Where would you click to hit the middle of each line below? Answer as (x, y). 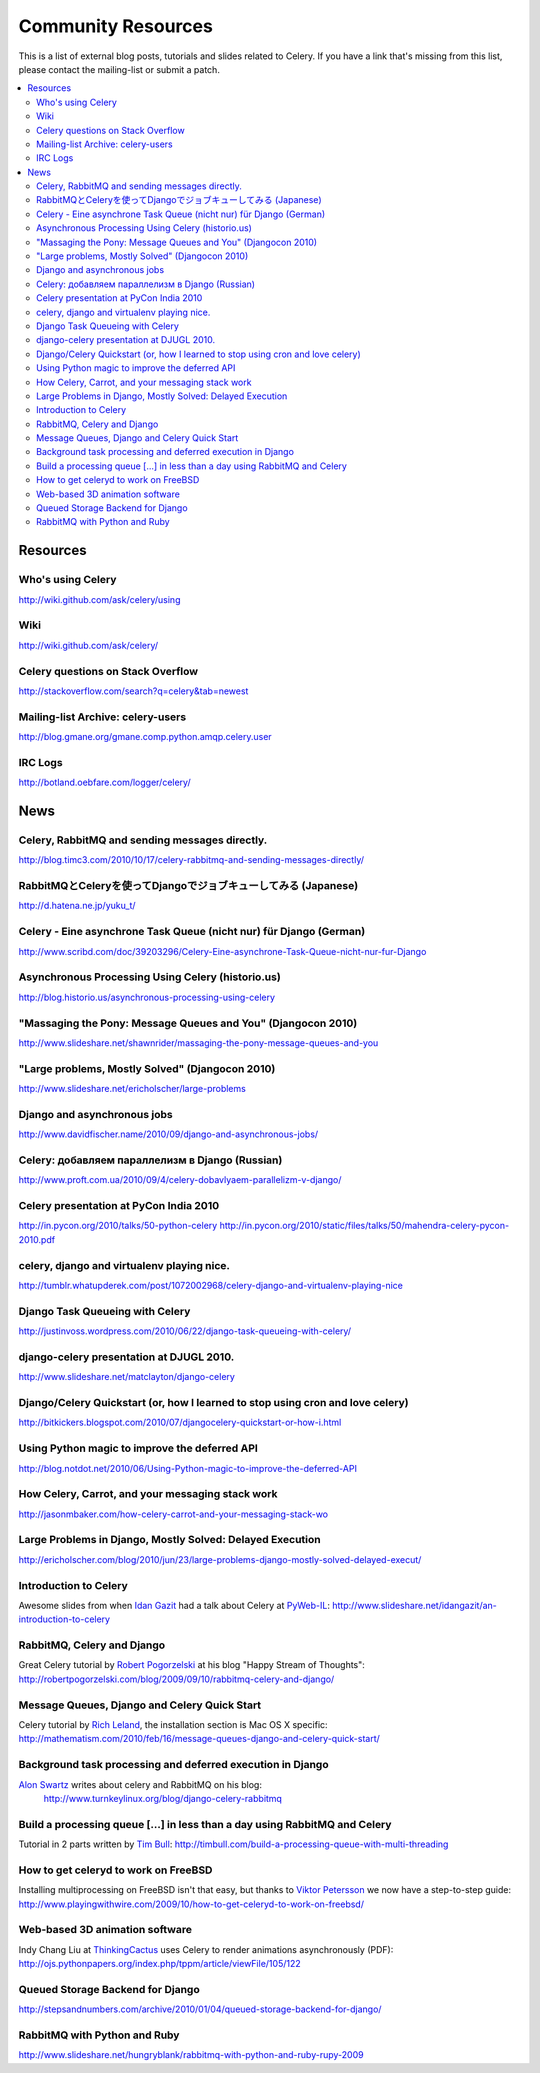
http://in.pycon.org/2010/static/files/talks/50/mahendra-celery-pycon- (364, 1226)
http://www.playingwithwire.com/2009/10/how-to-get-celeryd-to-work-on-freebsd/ (191, 1904)
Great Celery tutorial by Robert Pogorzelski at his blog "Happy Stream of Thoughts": (191, 1665)
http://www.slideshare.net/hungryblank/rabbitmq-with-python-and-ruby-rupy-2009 (191, 2055)
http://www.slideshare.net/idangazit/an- (414, 1605)
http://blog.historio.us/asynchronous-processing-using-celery (146, 997)
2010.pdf (36, 1239)
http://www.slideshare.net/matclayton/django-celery (126, 1377)
